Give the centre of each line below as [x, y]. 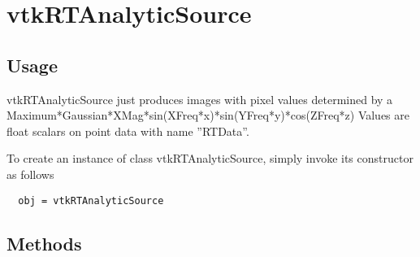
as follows [30, 174]
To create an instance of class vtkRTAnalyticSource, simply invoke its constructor [210, 158]
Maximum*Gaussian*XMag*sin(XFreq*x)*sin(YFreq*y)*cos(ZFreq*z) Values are [208, 115]
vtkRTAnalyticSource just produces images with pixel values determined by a [200, 99]
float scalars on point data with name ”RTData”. [128, 131]
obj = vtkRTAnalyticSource [91, 200]
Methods [44, 243]
